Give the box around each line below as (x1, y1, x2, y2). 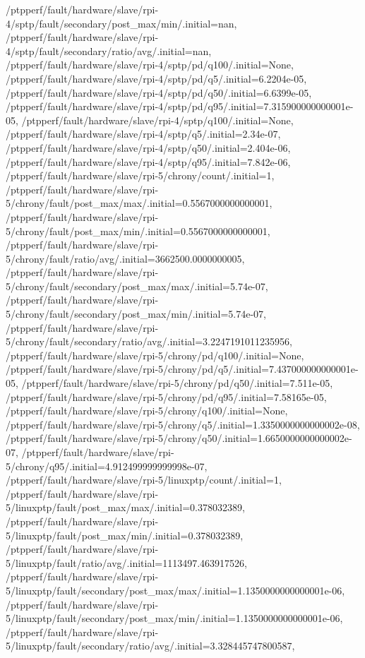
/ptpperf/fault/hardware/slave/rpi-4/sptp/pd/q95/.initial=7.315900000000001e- (6, 99, 354, 114)
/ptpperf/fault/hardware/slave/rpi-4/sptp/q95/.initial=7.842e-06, (6, 154, 291, 169)
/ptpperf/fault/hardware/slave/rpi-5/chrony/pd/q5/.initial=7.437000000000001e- (6, 361, 359, 376)
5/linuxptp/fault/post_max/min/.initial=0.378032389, (6, 527, 244, 542)
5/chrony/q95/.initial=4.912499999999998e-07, (6, 458, 208, 473)
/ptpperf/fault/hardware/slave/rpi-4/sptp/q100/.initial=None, (21, 112, 294, 127)
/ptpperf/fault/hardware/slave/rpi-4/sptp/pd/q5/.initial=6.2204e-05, (6, 71, 307, 85)
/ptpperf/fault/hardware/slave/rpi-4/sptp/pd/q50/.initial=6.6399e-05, (6, 85, 312, 100)
